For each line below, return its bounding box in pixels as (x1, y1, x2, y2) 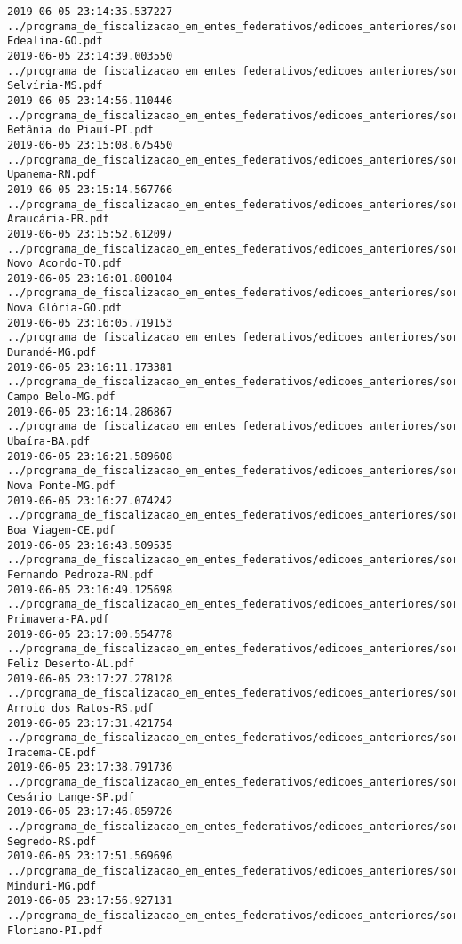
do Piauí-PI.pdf (58, 124, 154, 137)
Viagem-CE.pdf (32, 523, 115, 537)
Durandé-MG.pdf (7, 346, 97, 359)
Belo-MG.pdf (44, 391, 115, 404)
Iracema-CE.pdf (7, 746, 97, 759)
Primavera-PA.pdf (7, 612, 109, 625)
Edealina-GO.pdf (7, 35, 103, 48)
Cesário (7, 790, 52, 803)
